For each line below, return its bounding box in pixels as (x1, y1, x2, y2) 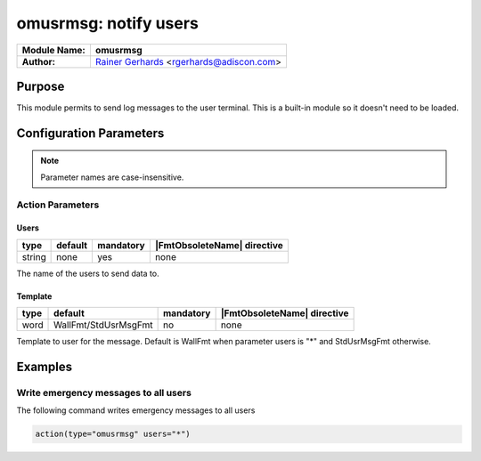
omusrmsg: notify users (16, 13, 200, 33)
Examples (16, 360, 73, 375)
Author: (21, 55, 56, 68)
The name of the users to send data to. (16, 268, 159, 279)
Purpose (16, 78, 65, 93)
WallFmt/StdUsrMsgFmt (53, 319, 153, 331)
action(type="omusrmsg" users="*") (35, 429, 191, 440)
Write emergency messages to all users (16, 386, 192, 399)
